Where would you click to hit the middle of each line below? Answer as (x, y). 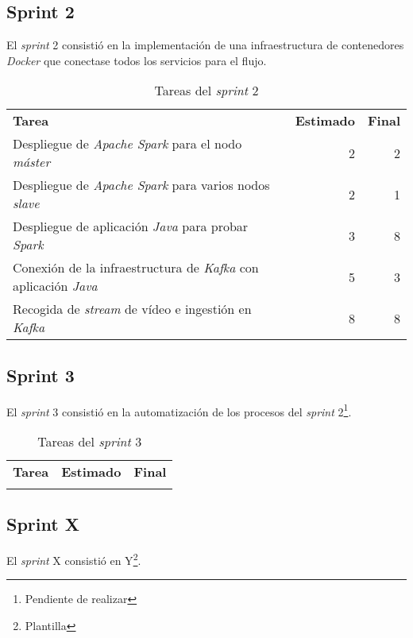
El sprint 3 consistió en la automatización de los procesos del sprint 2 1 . (179, 410)
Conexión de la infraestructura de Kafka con (136, 268)
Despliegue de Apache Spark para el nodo (127, 144)
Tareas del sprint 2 (206, 91)
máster (32, 162)
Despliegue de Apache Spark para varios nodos (141, 185)
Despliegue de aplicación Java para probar (131, 226)
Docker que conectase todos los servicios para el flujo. (137, 60)
